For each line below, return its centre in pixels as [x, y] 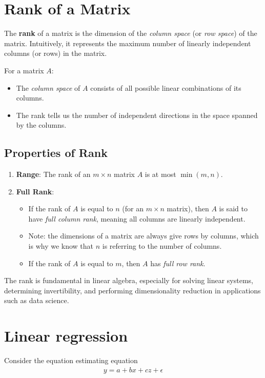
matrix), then [188, 208]
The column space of [48, 87]
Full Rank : [35, 191]
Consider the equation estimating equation [71, 360]
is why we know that [61, 246]
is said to [233, 208]
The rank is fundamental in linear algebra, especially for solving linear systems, [129, 280]
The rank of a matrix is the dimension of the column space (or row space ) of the [131, 33]
